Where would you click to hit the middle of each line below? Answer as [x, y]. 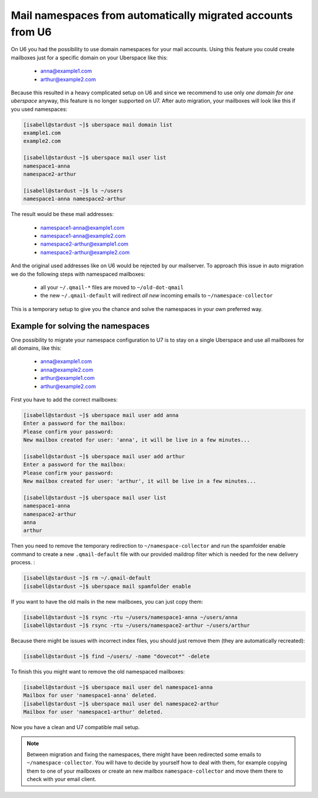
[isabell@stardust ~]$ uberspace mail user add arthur [104, 456]
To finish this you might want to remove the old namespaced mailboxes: [98, 671]
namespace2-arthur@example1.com [85, 244]
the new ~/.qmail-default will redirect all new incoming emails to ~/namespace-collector [157, 296]
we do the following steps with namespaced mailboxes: [78, 274]
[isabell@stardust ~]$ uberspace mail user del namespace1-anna [118, 687]
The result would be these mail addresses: [62, 214]
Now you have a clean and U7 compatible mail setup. [75, 727]
